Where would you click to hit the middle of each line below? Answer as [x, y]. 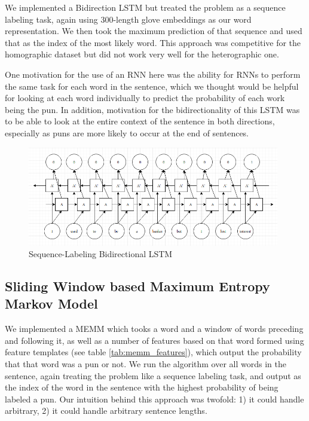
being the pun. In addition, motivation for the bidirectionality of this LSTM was [152, 109]
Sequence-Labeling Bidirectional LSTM [101, 254]
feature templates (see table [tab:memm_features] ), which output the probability [153, 352]
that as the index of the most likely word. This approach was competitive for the [153, 42]
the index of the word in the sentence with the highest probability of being [142, 387]
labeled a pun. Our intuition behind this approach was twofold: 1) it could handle [154, 399]
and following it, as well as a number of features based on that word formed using [154, 340]
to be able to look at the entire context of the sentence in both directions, [140, 121]
